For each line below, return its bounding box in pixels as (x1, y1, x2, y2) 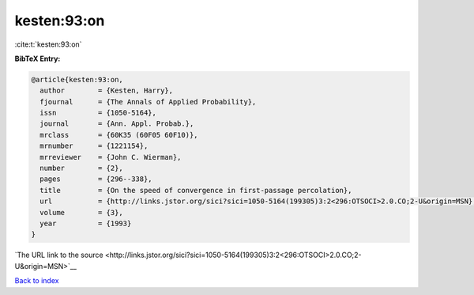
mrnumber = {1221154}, (39, 142, 149, 150)
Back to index (14, 276, 59, 286)
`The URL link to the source (14, 250, 103, 260)
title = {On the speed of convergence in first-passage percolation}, (39, 186, 352, 195)
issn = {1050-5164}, (39, 108, 157, 118)
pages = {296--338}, (39, 175, 153, 183)
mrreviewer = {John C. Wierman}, (39, 153, 182, 161)
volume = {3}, (39, 208, 124, 217)
